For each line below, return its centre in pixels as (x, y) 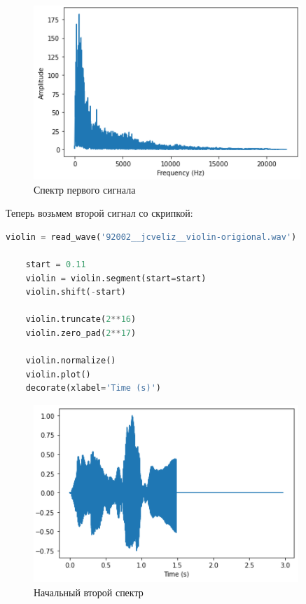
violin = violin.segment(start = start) (116, 278)
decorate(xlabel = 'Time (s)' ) (93, 388)
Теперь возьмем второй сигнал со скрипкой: (99, 213)
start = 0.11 (56, 264)
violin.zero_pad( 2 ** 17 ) (81, 333)
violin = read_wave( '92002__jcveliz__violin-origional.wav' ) (151, 237)
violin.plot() (58, 374)
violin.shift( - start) (76, 292)
